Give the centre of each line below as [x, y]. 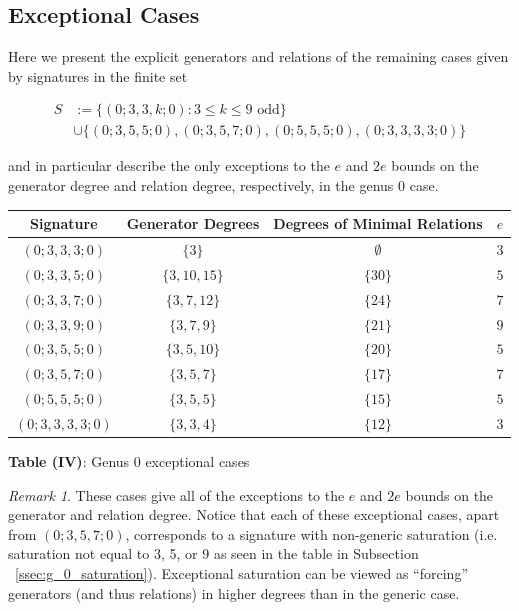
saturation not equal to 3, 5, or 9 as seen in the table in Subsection [213, 553]
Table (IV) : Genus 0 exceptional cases [129, 460]
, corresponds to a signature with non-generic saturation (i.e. [311, 533]
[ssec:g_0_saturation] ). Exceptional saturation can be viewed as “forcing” [241, 572]
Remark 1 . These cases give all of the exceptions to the [176, 494]
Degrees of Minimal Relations [378, 223]
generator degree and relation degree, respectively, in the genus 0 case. [223, 185]
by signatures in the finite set [98, 75]
